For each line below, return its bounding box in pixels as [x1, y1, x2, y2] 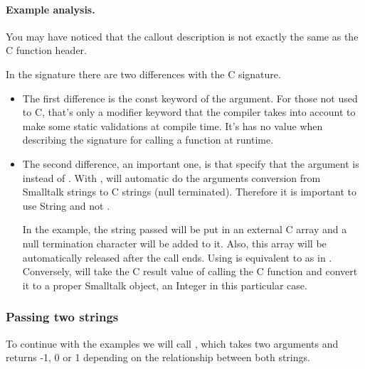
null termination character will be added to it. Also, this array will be [22, 235, 327, 250]
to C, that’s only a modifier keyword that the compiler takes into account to [22, 105, 356, 119]
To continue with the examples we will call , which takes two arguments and [6, 336, 339, 351]
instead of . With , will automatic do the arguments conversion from [22, 170, 321, 185]
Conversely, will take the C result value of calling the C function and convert [22, 264, 358, 279]
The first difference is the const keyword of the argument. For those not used [22, 90, 358, 105]
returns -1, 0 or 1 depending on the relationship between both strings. [6, 350, 310, 365]
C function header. [6, 43, 88, 58]
